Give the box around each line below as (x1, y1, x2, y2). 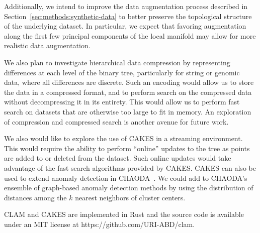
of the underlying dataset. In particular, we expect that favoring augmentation (4, 21, 246, 31)
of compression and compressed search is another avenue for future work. (4, 116, 229, 127)
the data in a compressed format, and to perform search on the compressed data (4, 86, 252, 97)
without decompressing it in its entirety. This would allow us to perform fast (4, 96, 240, 107)
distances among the (4, 192, 67, 202)
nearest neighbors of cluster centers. (75, 192, 186, 202)
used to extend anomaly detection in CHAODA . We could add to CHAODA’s (4, 172, 247, 183)
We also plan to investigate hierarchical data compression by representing (4, 57, 230, 67)
